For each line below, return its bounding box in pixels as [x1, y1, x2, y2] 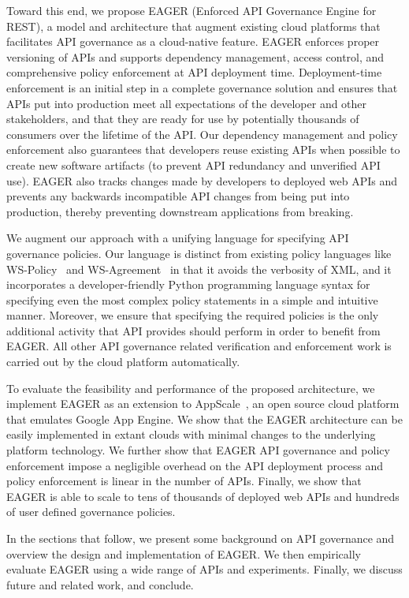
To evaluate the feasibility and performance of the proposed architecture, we [6, 379, 375, 396]
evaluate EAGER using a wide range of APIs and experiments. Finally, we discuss [6, 561, 403, 577]
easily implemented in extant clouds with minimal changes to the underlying [6, 426, 376, 443]
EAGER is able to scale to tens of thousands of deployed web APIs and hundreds [6, 488, 400, 504]
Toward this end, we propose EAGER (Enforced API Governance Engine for [6, 2, 377, 18]
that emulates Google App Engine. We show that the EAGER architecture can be [6, 410, 403, 427]
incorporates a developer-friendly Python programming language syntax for [6, 276, 370, 293]
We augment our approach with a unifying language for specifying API [6, 230, 349, 246]
